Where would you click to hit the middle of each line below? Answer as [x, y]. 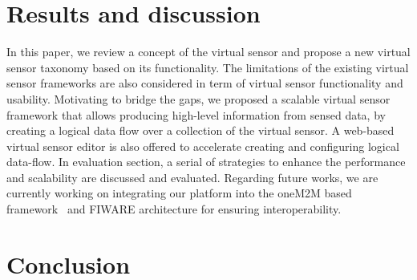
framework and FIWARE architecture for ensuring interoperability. [174, 209]
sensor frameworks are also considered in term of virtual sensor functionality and [205, 83]
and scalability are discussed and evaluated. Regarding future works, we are [192, 177]
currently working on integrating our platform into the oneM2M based [179, 193]
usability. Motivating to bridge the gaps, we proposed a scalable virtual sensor [198, 98]
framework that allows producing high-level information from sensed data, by [196, 114]
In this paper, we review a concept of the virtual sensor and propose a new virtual [208, 52]
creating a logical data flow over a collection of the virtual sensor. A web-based [200, 130]
